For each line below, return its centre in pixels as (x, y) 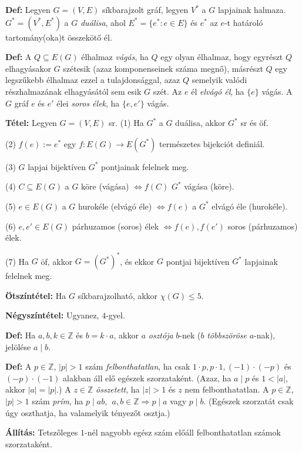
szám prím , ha (58, 401)
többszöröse (227, 335)
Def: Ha (21, 335)
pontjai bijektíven (198, 261)
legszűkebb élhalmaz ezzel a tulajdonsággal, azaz (93, 80)
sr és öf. (254, 123)
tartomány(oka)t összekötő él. (59, 37)
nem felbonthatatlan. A (227, 389)
